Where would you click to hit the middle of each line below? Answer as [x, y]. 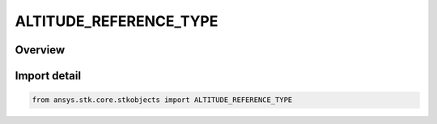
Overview [40, 50]
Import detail [48, 76]
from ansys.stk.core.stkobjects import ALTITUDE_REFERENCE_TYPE [162, 100]
